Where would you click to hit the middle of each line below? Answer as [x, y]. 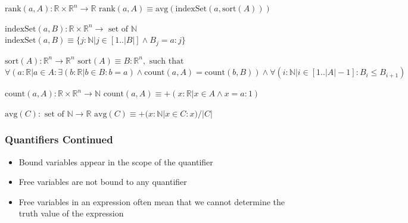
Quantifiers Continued [59, 139]
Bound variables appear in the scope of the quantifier [116, 161]
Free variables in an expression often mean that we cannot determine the [152, 201]
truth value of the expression [71, 213]
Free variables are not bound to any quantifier [103, 182]
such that [166, 61]
